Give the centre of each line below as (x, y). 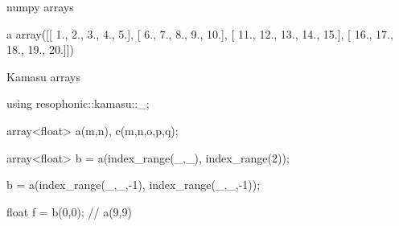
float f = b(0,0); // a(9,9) (69, 211)
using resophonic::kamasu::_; (78, 103)
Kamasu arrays (44, 76)
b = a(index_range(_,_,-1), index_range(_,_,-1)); (134, 185)
